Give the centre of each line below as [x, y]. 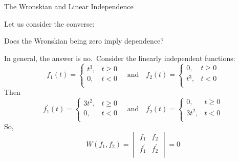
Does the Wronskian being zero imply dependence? [84, 41]
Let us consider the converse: [49, 23]
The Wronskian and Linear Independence [69, 6]
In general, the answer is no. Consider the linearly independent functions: [120, 58]
